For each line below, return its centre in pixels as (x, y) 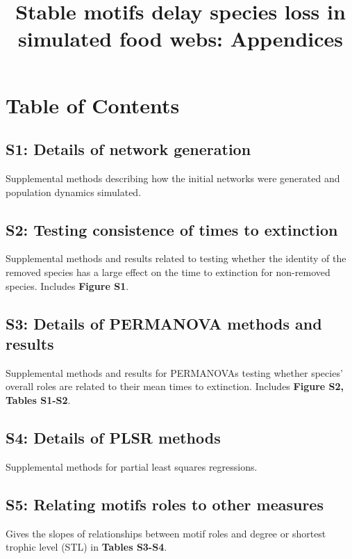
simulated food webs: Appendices (181, 39)
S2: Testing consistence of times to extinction (172, 229)
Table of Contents (93, 105)
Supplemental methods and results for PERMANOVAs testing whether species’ (174, 372)
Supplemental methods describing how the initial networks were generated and (173, 178)
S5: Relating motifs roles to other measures (165, 504)
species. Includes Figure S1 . (67, 285)
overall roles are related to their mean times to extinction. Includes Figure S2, (175, 386)
